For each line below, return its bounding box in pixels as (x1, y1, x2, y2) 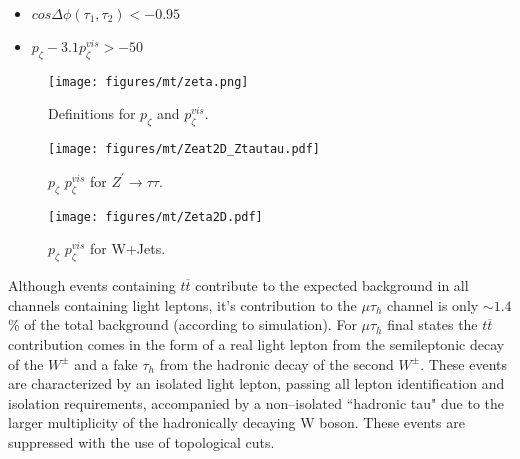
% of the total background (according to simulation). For (8, 314, 357, 335)
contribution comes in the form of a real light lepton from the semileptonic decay (8, 333, 505, 354)
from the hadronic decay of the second (159, 353, 394, 374)
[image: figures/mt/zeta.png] (48, 74, 249, 89)
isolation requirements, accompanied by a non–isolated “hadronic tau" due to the (8, 392, 504, 413)
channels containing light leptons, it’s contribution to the (8, 294, 357, 315)
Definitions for (48, 103, 136, 124)
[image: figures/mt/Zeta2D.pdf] (48, 209, 263, 224)
